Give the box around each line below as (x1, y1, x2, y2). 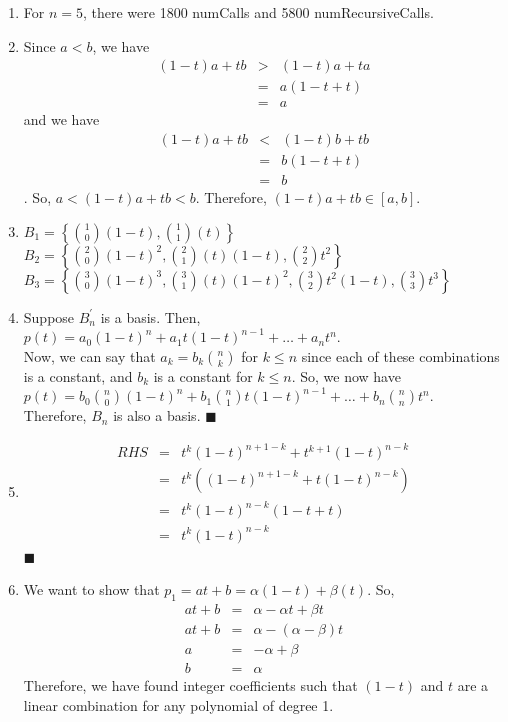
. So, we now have (291, 365, 401, 386)
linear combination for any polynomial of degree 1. (23, 694, 334, 715)
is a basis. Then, (100, 306, 201, 327)
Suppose (23, 306, 75, 327)
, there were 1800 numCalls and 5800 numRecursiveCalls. (83, 2, 434, 22)
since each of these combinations (301, 345, 500, 366)
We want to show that (23, 579, 160, 600)
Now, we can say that (23, 345, 156, 366)
